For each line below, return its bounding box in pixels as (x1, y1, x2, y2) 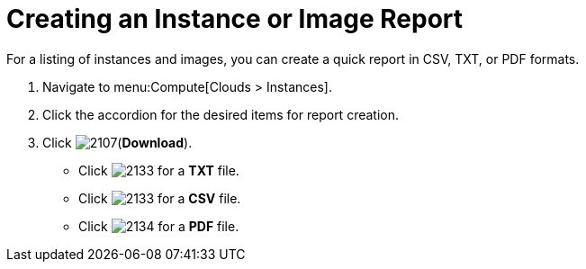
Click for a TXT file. (78, 162, 239, 178)
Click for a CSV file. (78, 190, 241, 206)
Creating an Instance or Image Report (6, 4, 464, 34)
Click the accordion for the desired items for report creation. (42, 106, 399, 122)
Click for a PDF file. (78, 218, 239, 234)
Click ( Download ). (42, 134, 193, 150)
